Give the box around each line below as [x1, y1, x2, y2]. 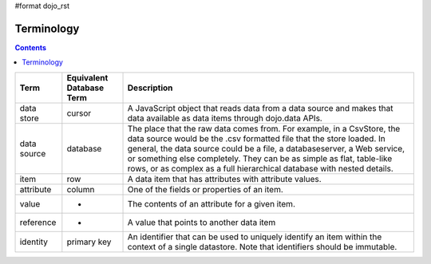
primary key [66, 236, 112, 247]
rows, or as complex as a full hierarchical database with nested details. [127, 163, 394, 174]
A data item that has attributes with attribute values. [127, 173, 322, 184]
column [66, 183, 95, 195]
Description [127, 82, 173, 93]
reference [19, 216, 57, 227]
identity [19, 236, 48, 247]
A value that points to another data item [127, 216, 276, 227]
